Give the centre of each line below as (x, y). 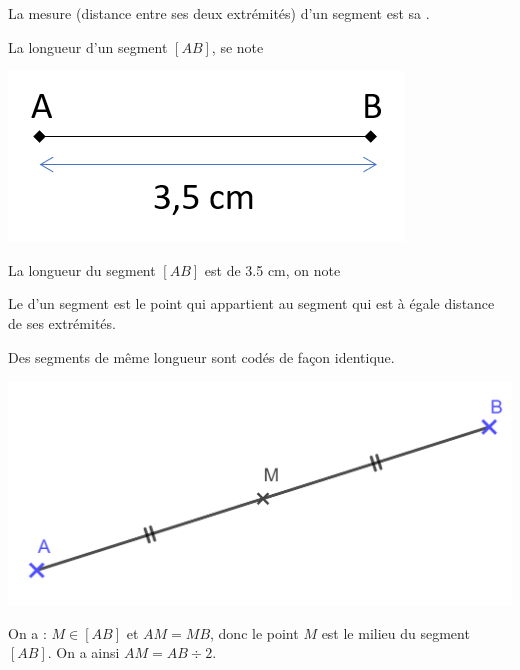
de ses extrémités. (62, 322)
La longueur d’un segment (88, 46)
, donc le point (254, 632)
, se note (237, 46)
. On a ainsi (83, 652)
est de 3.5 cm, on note (272, 269)
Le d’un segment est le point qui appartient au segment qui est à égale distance (251, 303)
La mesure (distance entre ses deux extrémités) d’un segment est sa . (219, 13)
